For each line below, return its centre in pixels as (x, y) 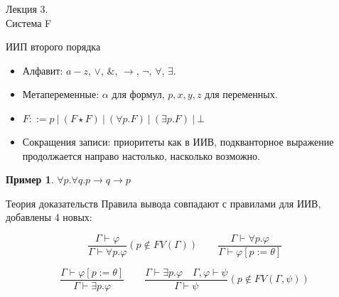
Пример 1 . (30, 179)
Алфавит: (43, 70)
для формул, (138, 94)
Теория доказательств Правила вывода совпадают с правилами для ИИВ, (163, 203)
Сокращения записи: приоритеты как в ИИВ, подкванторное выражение (178, 141)
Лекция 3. (27, 9)
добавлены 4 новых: (49, 217)
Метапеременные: (61, 94)
